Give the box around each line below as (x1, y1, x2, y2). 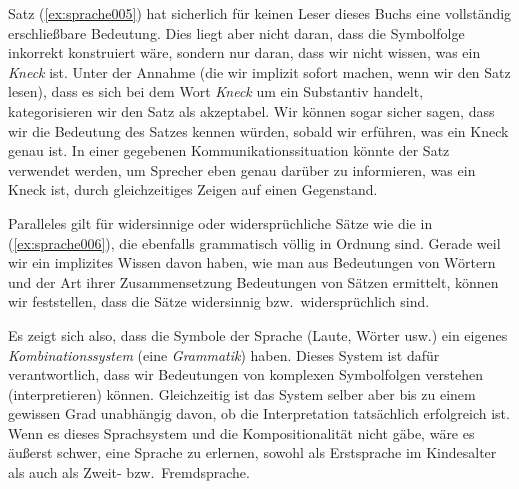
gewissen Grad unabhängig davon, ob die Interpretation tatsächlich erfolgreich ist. (8, 403, 510, 424)
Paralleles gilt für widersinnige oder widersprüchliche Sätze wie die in (8, 212, 433, 233)
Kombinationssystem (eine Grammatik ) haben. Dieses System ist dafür (8, 344, 440, 365)
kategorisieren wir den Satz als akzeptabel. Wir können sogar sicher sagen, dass (8, 100, 495, 121)
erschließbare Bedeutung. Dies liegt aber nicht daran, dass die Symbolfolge (8, 22, 465, 43)
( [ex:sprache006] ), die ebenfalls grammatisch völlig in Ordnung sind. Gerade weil (8, 232, 501, 253)
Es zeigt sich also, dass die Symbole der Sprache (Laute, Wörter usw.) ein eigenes (8, 324, 508, 345)
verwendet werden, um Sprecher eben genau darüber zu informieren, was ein (8, 159, 476, 180)
